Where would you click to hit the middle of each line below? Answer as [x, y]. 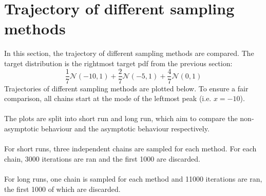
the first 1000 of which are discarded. [62, 189]
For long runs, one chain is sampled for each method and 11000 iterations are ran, [133, 178]
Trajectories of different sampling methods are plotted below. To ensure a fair [126, 88]
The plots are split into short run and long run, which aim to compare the [121, 118]
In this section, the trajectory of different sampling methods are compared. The [129, 53]
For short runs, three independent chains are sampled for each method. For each [130, 149]
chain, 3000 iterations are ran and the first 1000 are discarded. [102, 158]
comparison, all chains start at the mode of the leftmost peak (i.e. [108, 98]
